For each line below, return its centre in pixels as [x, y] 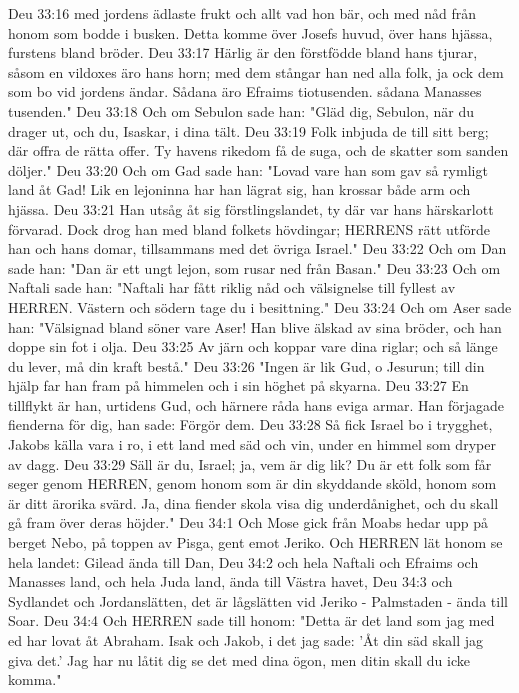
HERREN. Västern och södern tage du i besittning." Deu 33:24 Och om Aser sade [260, 306]
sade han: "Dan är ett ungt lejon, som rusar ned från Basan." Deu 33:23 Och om [254, 267]
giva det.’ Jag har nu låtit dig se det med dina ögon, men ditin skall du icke [239, 659]
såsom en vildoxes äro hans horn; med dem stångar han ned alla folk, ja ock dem [256, 71]
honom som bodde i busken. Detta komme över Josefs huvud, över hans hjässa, [250, 32]
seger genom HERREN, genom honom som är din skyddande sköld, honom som [252, 483]
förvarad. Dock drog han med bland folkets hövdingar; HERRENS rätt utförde [249, 228]
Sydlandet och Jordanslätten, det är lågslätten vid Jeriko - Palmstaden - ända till [258, 600]
